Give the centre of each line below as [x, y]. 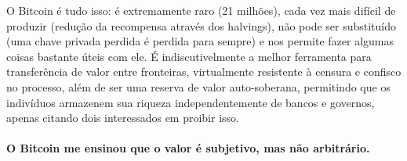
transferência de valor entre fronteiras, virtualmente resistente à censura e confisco [204, 72]
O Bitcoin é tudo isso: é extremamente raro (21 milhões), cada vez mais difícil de [201, 10]
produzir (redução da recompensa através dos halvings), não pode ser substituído [202, 25]
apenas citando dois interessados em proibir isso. [123, 118]
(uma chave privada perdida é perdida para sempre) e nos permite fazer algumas [200, 41]
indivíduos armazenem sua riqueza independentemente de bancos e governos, [191, 102]
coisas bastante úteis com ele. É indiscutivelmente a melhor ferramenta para [189, 56]
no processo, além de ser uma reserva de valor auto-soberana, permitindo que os [198, 86]
